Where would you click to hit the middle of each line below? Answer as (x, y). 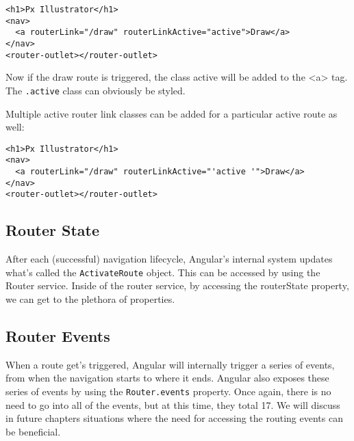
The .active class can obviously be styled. (96, 90)
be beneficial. (33, 431)
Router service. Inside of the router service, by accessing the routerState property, (177, 285)
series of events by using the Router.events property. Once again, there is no (168, 391)
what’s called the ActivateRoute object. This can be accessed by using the (163, 272)
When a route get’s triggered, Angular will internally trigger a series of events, (170, 364)
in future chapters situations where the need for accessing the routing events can (174, 418)
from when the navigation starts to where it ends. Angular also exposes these (167, 378)
